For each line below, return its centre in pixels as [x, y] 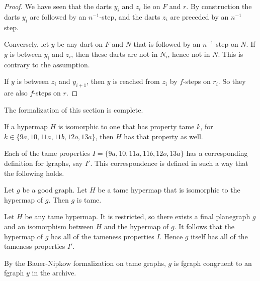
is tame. [89, 199]
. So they [232, 81]
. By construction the [219, 6]
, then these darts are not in [114, 54]
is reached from [136, 81]
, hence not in [189, 54]
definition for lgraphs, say [44, 163]
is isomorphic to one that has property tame [126, 126]
